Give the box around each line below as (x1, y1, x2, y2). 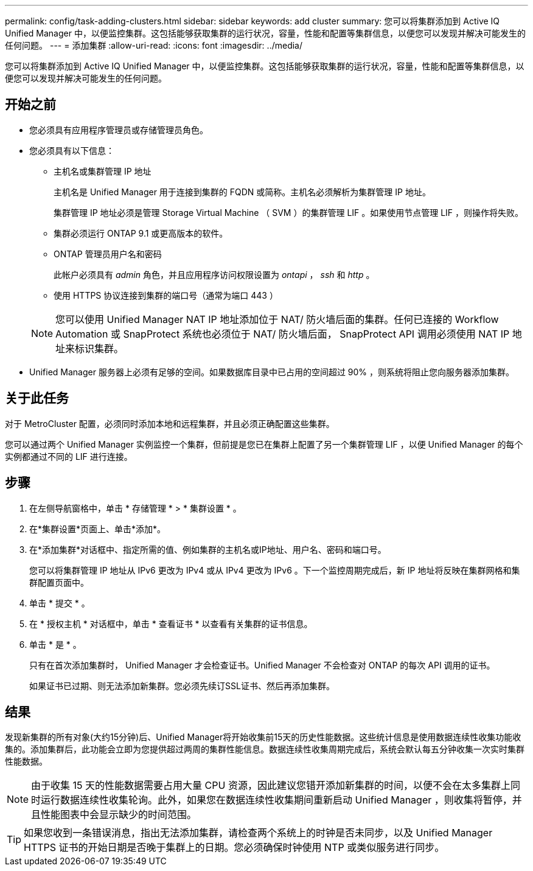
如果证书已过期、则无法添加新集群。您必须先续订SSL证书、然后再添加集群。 (29, 680, 335, 691)
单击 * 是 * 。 (29, 639, 82, 650)
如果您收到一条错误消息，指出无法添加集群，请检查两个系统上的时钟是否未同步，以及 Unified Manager (24, 827, 493, 839)
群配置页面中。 (29, 577, 89, 588)
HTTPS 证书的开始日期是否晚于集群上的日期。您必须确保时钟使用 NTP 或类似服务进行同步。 (24, 841, 445, 854)
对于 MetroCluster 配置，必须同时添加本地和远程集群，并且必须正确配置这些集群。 (5, 418, 335, 429)
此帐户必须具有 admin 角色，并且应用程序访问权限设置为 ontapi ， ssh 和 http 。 (54, 269, 375, 280)
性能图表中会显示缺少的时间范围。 (41, 808, 197, 821)
